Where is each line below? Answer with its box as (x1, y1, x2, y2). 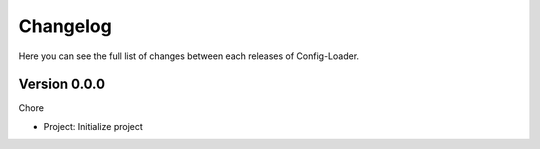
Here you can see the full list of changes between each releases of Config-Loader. (18, 50, 360, 62)
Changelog (18, 15, 112, 37)
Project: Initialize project (43, 120, 144, 132)
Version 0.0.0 (18, 76, 105, 93)
